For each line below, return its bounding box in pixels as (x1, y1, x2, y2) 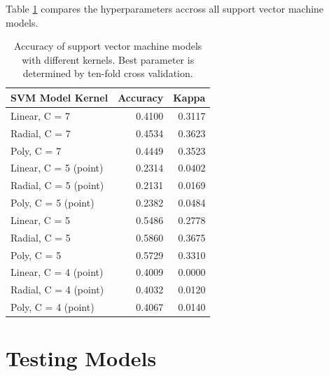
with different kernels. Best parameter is (22, 52, 195, 67)
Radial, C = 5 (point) (10, 178, 104, 193)
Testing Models (6, 344, 157, 372)
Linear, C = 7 (10, 108, 71, 123)
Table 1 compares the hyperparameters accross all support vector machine (6, 1, 324, 15)
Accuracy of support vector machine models (14, 39, 202, 53)
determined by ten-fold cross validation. (22, 66, 193, 81)
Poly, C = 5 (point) (10, 195, 94, 210)
